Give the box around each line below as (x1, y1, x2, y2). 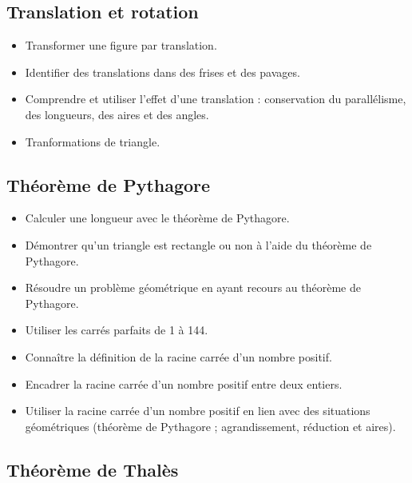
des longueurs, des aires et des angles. (25, 106, 209, 122)
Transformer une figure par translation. (25, 37, 217, 54)
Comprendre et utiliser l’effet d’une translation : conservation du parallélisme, (25, 90, 406, 107)
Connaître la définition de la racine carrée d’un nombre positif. (25, 348, 332, 365)
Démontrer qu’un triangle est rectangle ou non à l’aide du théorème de (25, 236, 372, 253)
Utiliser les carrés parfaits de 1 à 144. (25, 321, 208, 338)
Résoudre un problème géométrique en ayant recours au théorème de (25, 279, 361, 296)
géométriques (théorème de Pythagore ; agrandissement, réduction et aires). (25, 417, 396, 434)
